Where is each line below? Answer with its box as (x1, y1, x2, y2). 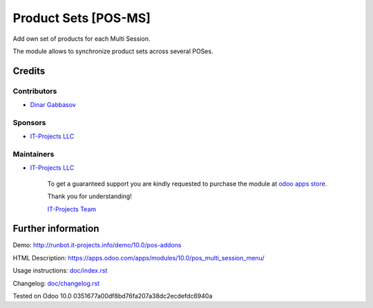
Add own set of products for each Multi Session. (12, 35, 151, 43)
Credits (12, 65, 46, 77)
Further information (12, 223, 99, 235)
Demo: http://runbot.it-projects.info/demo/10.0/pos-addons (12, 241, 182, 249)
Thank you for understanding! (47, 192, 133, 200)
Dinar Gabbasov (30, 101, 76, 109)
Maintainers (12, 149, 55, 159)
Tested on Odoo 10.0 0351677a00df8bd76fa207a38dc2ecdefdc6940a (12, 292, 213, 300)
